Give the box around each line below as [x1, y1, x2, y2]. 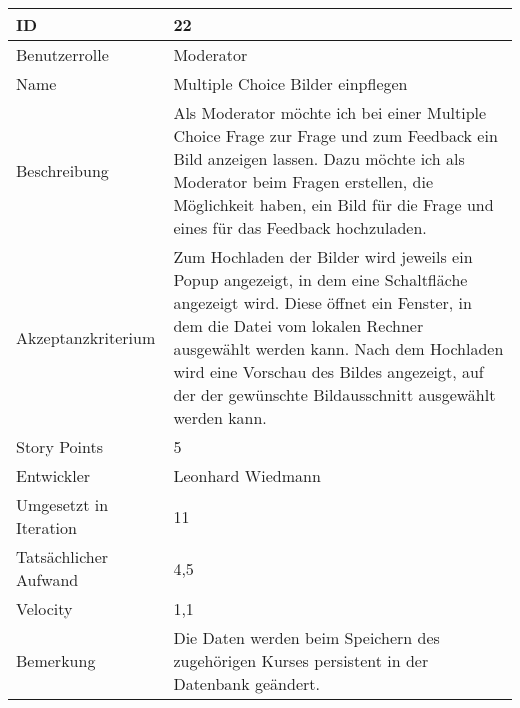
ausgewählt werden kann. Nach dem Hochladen [173, 337, 504, 360]
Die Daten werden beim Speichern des [173, 626, 440, 649]
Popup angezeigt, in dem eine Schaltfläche [173, 268, 468, 291]
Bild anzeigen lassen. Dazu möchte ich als [173, 147, 465, 170]
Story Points [16, 435, 104, 458]
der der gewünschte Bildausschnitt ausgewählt [173, 383, 496, 406]
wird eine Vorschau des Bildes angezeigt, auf [173, 360, 484, 383]
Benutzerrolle [16, 43, 109, 66]
